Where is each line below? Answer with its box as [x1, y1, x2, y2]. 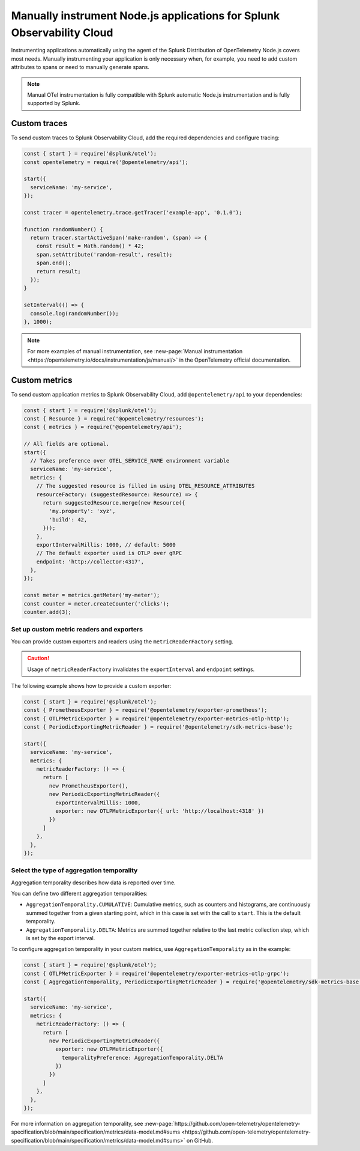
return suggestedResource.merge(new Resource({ [43, 499, 185, 506]
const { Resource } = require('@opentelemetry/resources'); [23, 415, 205, 422]
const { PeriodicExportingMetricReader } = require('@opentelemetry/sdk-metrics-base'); [23, 724, 293, 730]
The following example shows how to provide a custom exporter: [11, 682, 172, 689]
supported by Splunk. [27, 100, 81, 107]
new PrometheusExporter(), [49, 782, 128, 789]
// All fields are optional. [23, 440, 110, 448]
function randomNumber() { [23, 226, 103, 232]
